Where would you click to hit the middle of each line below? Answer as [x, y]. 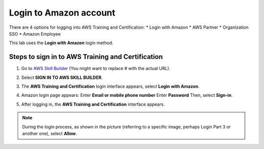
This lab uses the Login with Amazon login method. [61, 43]
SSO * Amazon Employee [35, 34]
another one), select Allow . [50, 133]
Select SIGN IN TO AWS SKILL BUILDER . [62, 77]
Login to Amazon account [62, 13]
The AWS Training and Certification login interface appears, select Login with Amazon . [110, 86]
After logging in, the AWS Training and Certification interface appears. [93, 104]
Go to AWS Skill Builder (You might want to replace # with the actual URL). [96, 69]
